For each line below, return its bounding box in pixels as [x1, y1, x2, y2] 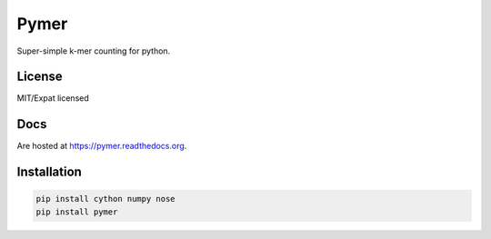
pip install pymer [35, 206, 118, 217]
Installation [16, 164, 82, 180]
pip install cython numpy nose [35, 194, 176, 204]
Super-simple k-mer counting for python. [16, 45, 171, 56]
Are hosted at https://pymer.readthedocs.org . [16, 141, 187, 152]
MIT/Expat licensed [16, 93, 90, 104]
